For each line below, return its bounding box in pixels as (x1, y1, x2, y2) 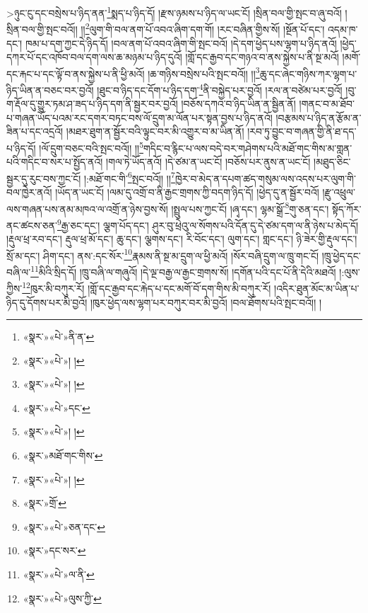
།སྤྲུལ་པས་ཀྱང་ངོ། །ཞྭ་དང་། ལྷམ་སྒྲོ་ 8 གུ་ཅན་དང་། (171, 199, 329, 216)
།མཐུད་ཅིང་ (314, 154, 351, 169)
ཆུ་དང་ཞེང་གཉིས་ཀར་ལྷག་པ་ (259, 66, 357, 81)
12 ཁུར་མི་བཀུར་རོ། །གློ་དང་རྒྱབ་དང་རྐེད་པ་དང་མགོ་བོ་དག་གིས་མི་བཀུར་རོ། (22, 279, 271, 295)
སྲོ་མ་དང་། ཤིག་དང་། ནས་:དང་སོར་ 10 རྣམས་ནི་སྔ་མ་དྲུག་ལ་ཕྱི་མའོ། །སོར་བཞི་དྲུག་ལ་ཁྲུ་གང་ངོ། (6, 246, 319, 263)
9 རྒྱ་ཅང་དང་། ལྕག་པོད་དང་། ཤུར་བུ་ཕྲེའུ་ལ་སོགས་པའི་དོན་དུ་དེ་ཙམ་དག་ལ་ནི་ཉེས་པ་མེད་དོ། (57, 215, 359, 232)
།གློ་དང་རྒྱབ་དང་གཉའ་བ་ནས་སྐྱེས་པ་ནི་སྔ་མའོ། (185, 50, 339, 64)
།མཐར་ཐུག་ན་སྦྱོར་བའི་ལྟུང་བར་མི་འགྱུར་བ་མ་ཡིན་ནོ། (66, 124, 244, 139)
